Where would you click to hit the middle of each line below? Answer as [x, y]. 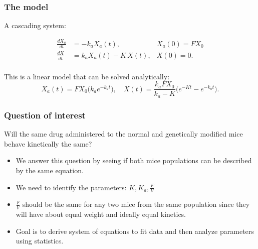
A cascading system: [35, 25]
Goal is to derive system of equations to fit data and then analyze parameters [135, 231]
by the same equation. [50, 170]
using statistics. [40, 241]
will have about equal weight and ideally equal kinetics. [101, 214]
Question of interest [45, 115]
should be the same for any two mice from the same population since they [136, 204]
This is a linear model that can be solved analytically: [87, 76]
